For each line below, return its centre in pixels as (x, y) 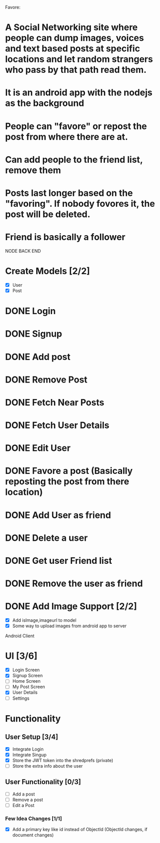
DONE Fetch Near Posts (55, 402)
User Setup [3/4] (32, 737)
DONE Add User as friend (58, 515)
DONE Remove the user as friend (74, 584)
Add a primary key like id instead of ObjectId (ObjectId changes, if (80, 830)
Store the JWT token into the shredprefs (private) (63, 760)
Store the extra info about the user (47, 766)
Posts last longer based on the (69, 193)
